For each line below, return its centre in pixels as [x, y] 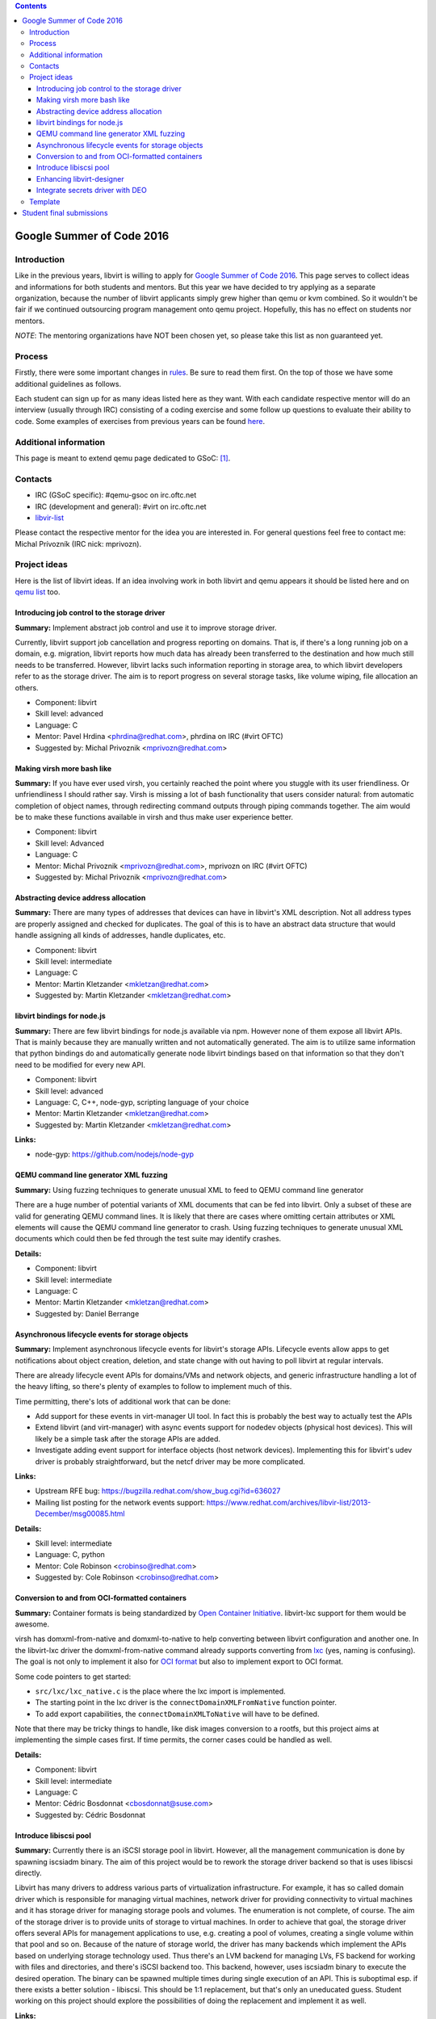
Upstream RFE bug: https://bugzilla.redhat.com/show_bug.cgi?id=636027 [158, 1491]
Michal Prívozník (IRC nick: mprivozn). [78, 544]
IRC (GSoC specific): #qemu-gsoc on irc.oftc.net [116, 495]
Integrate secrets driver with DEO [92, 191]
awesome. [32, 1624]
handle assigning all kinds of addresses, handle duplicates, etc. [120, 935]
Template [45, 201]
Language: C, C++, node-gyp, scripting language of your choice [142, 1102]
